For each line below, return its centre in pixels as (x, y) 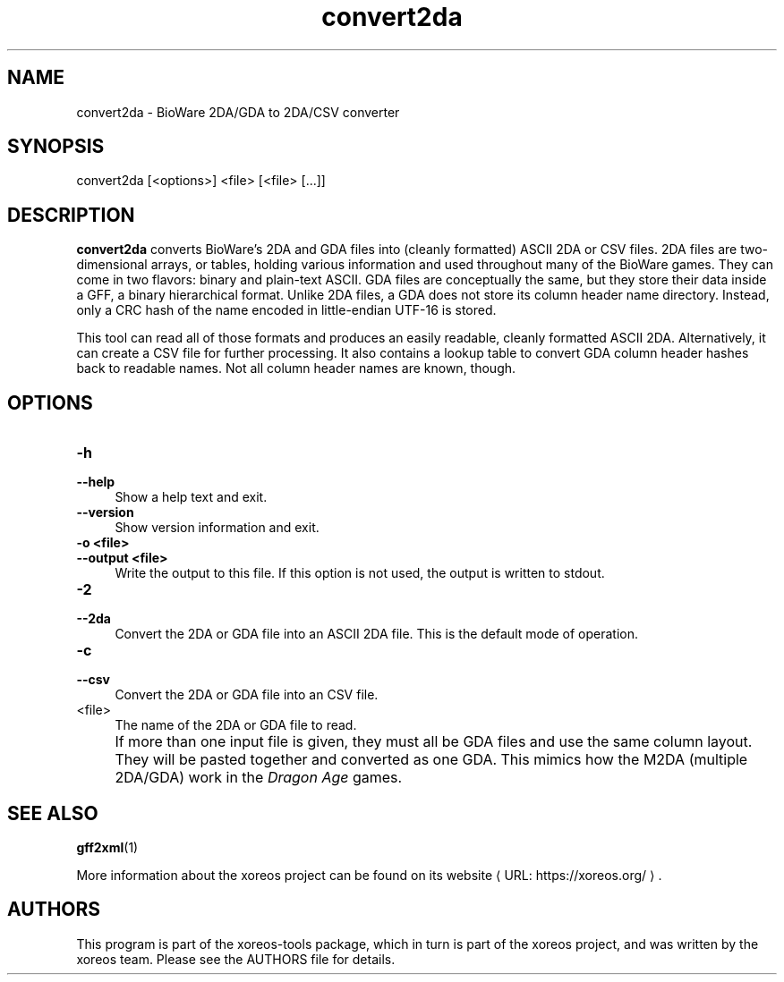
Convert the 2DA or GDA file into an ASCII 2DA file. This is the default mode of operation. (377, 634)
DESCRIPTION (71, 215)
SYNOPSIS (56, 147)
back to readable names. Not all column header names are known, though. (296, 368)
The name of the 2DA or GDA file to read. (236, 725)
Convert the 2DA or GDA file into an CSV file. (247, 695)
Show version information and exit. (217, 528)
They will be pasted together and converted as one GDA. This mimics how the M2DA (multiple (431, 760)
